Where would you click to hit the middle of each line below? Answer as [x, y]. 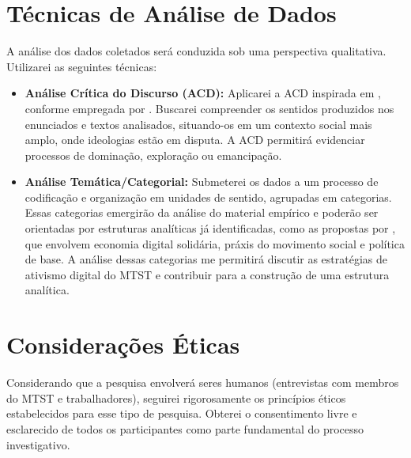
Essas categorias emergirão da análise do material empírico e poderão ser [202, 212]
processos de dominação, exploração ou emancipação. [153, 155]
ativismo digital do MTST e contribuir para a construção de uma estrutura [207, 274]
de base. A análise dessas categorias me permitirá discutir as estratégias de [206, 259]
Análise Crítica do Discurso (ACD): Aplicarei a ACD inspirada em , [203, 93]
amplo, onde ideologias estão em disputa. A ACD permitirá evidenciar [195, 140]
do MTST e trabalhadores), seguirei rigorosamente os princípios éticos [176, 397]
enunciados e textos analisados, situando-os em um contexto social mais [198, 124]
